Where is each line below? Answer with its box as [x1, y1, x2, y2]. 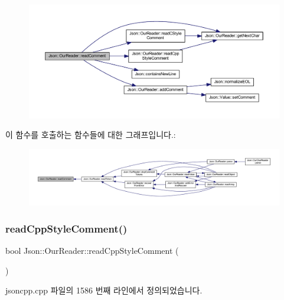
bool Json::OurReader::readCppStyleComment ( [5, 244, 179, 256]
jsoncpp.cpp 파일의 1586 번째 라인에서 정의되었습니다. [5, 284, 203, 296]
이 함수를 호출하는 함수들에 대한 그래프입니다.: [5, 128, 176, 141]
